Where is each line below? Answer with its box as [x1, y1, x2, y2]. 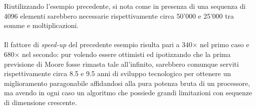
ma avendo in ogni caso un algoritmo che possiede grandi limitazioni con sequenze [4, 87, 253, 98]
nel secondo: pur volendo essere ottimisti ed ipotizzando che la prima [22, 49, 231, 59]
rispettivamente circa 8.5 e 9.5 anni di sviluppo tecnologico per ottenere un [4, 68, 231, 79]
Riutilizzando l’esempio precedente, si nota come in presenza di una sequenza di [4, 1, 246, 11]
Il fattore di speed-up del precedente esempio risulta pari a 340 [4, 39, 192, 50]
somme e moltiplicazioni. [4, 20, 79, 30]
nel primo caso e [200, 39, 250, 50]
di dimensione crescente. [4, 97, 77, 107]
